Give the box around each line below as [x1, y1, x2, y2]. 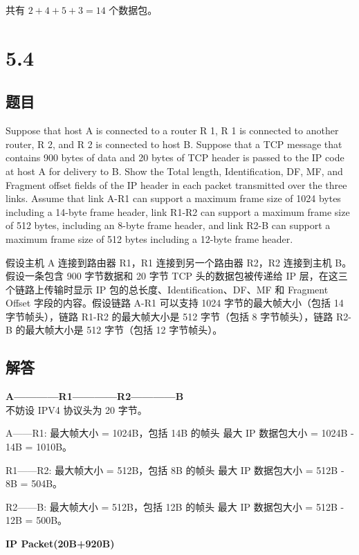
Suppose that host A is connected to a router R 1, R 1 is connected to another [6, 123, 339, 138]
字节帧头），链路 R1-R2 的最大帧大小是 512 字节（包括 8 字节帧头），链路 [6, 309, 333, 323]
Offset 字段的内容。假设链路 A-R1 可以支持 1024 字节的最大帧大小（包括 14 [6, 295, 344, 310]
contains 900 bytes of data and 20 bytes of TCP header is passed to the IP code [6, 150, 344, 165]
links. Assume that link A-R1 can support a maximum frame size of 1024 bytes [6, 191, 341, 206]
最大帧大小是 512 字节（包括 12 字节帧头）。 [25, 322, 223, 337]
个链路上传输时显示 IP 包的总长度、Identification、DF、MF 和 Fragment [6, 282, 329, 296]
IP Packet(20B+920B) [6, 536, 115, 551]
